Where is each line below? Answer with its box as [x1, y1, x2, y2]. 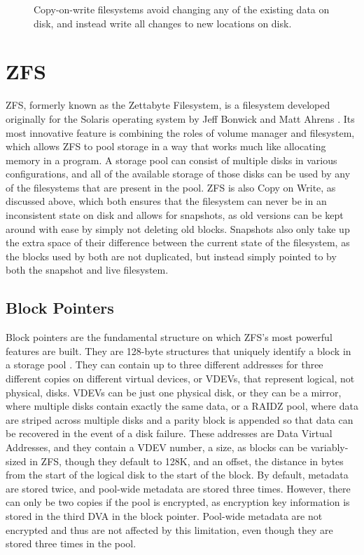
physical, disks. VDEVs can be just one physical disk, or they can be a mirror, [6, 385, 342, 399]
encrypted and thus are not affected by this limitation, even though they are [6, 522, 333, 537]
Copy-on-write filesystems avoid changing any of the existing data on [34, 2, 330, 16]
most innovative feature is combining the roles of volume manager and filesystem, [6, 125, 355, 140]
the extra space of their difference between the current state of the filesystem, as [6, 235, 350, 250]
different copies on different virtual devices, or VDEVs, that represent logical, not [6, 371, 355, 386]
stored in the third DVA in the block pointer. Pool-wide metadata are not [6, 508, 323, 523]
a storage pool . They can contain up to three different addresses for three [6, 357, 323, 372]
